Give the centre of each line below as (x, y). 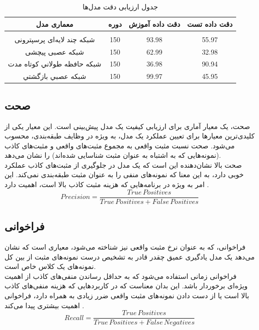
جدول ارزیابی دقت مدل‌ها (120, 6)
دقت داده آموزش (154, 24)
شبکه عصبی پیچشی (55, 51)
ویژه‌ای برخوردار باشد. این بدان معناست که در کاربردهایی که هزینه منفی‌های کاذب (126, 286)
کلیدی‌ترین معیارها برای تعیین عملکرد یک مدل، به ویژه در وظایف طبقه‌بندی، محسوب (130, 136)
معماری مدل (55, 24)
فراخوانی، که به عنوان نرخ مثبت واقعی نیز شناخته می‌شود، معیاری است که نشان (125, 246)
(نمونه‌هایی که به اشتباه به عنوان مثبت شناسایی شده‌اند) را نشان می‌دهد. (113, 155)
